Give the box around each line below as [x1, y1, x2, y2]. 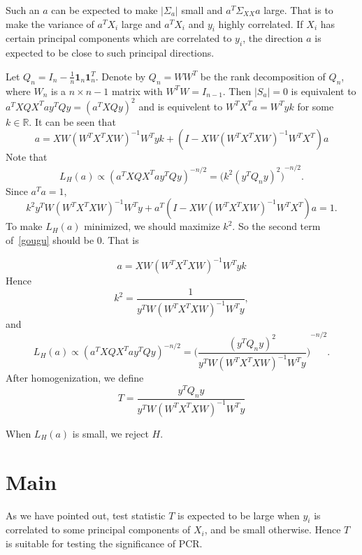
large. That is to [263, 3, 333, 17]
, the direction [242, 31, 303, 45]
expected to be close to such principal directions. [6, 45, 215, 60]
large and [121, 16, 161, 31]
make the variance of [6, 16, 94, 31]
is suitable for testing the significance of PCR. [6, 536, 203, 551]
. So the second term [232, 219, 321, 233]
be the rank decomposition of [200, 69, 326, 83]
